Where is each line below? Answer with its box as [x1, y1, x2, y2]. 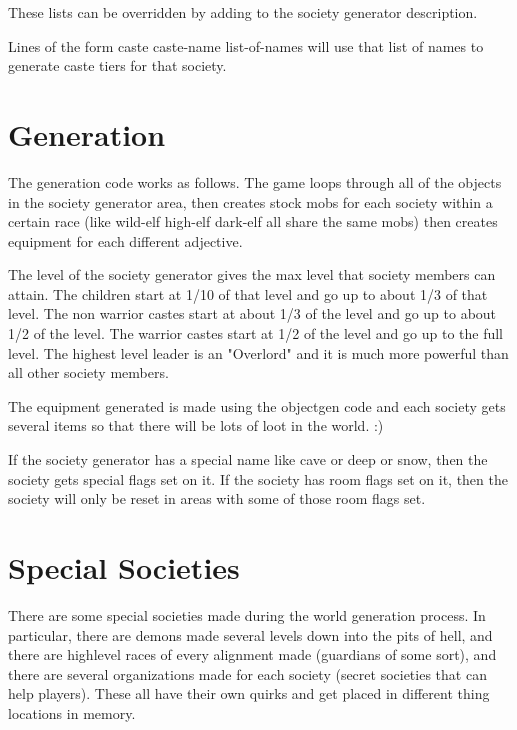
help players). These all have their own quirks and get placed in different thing [8, 683, 490, 704]
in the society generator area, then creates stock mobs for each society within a [8, 191, 493, 212]
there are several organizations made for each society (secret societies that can [8, 663, 487, 684]
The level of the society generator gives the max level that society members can [8, 264, 496, 285]
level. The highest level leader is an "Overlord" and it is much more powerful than [8, 342, 509, 363]
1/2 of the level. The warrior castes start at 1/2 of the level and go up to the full [8, 323, 504, 344]
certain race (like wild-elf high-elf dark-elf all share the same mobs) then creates [8, 211, 498, 232]
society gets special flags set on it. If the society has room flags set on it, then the [8, 468, 508, 489]
